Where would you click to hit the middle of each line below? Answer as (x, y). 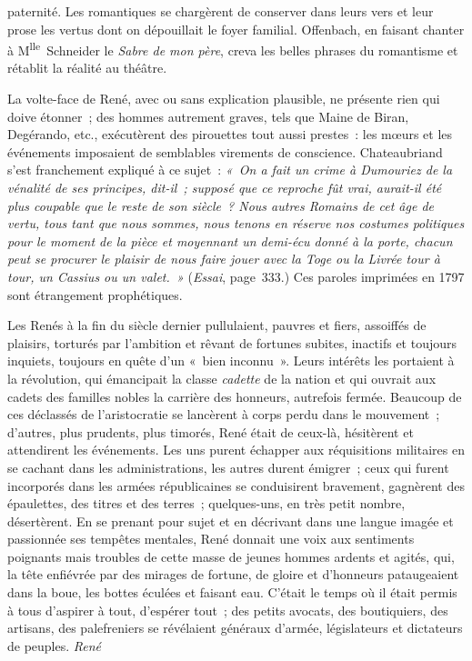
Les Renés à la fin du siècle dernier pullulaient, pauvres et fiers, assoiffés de (217, 325)
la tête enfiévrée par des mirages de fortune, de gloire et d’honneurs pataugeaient (233, 574)
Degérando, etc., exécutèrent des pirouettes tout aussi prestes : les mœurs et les (230, 134)
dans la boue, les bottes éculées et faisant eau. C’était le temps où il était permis (232, 592)
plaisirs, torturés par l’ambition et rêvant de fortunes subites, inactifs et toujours (232, 342)
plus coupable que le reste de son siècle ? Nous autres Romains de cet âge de (221, 205)
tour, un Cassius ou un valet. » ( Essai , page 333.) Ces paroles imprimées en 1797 (236, 276)
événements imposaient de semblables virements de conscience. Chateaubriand (225, 151)
